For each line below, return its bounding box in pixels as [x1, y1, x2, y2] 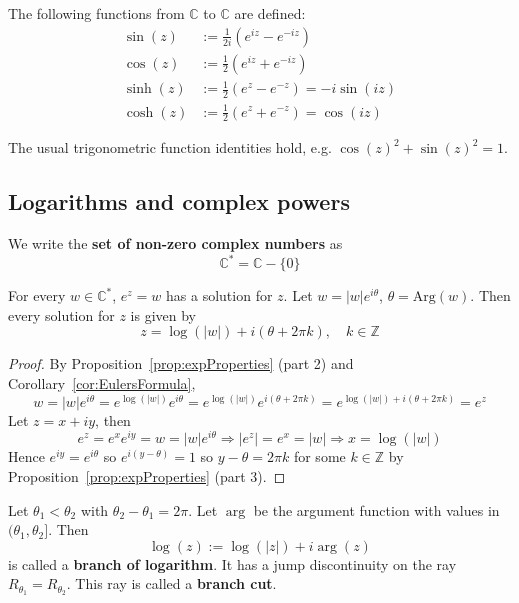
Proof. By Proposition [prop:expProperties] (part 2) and [8, 353, 354, 374]
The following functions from [8, 3, 185, 23]
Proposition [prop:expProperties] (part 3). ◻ [8, 466, 286, 487]
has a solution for [166, 285, 273, 306]
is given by [130, 304, 196, 325]
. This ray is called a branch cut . [66, 573, 277, 594]
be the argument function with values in [253, 499, 500, 520]
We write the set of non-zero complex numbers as [8, 233, 343, 254]
